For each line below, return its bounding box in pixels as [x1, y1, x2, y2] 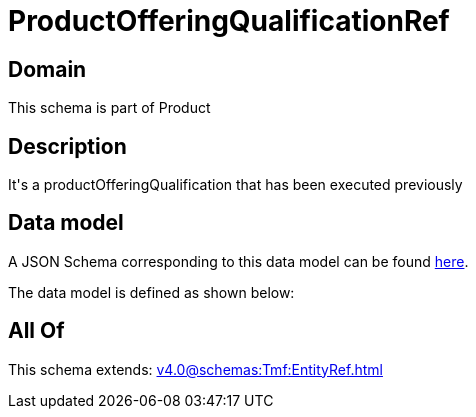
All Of [8, 318, 65, 344]
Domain [8, 56, 87, 82]
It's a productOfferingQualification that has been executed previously [8, 176, 463, 194]
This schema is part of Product [8, 99, 211, 117]
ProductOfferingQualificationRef [8, 4, 450, 38]
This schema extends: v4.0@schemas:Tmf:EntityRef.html [8, 360, 383, 378]
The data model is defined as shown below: [8, 283, 295, 301]
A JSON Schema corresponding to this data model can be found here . [8, 252, 469, 270]
